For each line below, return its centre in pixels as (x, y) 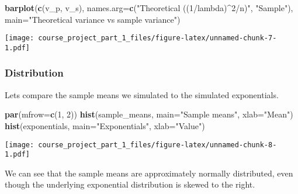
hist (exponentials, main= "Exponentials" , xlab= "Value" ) (105, 125)
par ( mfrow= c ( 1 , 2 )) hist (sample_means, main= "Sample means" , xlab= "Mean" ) (149, 114)
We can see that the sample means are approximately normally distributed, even (149, 173)
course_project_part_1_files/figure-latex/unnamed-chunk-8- (157, 145)
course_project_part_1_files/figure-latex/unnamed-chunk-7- (157, 38)
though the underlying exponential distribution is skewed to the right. (130, 184)
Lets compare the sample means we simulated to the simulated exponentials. (142, 94)
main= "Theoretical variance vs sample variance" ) (93, 19)
